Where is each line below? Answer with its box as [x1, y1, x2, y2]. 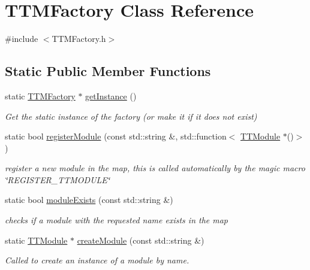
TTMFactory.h [52, 32, 106, 45]
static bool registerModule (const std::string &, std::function [5, 130, 227, 142]
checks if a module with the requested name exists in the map [5, 214, 228, 226]
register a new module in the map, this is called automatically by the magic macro [5, 162, 305, 174]
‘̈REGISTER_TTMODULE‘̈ [5, 173, 110, 186]
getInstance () [85, 89, 137, 102]
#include [5, 32, 38, 45]
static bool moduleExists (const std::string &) [5, 193, 173, 206]
